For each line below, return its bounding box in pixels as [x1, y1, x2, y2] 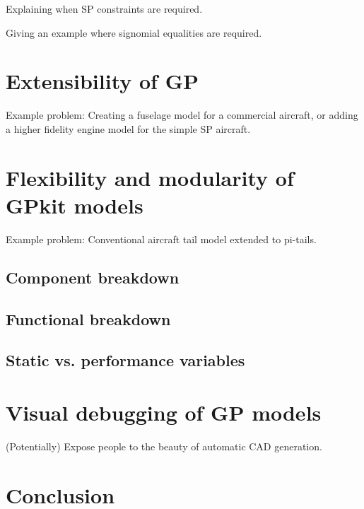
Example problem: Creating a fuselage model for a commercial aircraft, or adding [6, 107, 358, 122]
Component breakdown [6, 266, 180, 288]
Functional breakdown [6, 308, 171, 329]
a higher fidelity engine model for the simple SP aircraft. [6, 121, 251, 136]
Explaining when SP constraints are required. [6, 1, 203, 16]
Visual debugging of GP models [6, 397, 322, 426]
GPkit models [6, 190, 143, 219]
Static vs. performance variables [6, 349, 245, 371]
